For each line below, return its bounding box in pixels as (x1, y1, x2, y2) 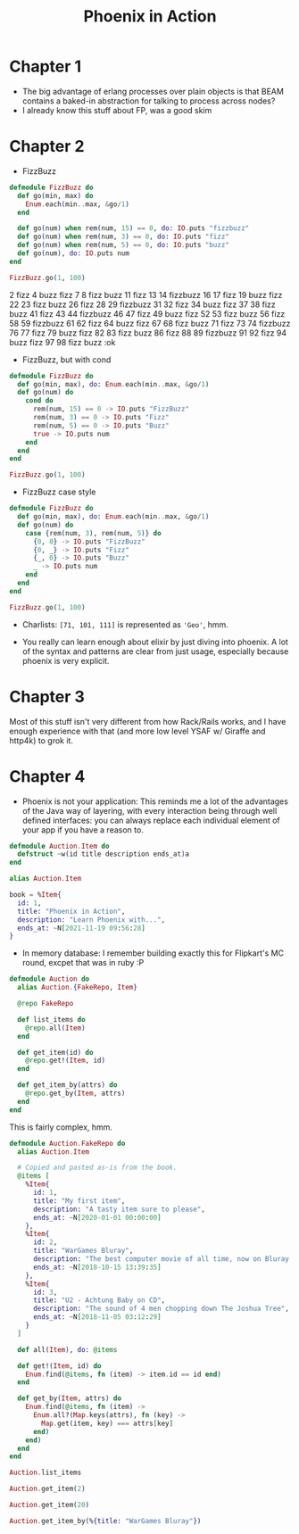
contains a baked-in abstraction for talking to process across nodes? (21, 95, 276, 106)
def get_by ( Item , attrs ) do (17, 1394, 122, 1403)
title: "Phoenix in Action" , (17, 907, 126, 916)
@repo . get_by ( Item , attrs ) (25, 1089, 126, 1098)
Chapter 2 (9, 137, 85, 157)
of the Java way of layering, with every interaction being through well (21, 805, 278, 816)
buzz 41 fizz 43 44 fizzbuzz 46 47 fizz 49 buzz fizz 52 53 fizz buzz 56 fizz (9, 308, 286, 319)
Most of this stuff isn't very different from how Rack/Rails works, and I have (9, 716, 287, 726)
